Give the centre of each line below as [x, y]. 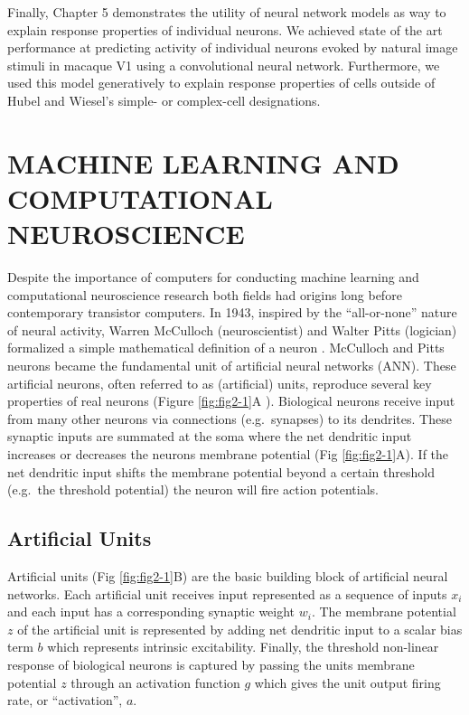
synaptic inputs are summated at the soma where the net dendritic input [210, 436]
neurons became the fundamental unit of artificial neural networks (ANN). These [232, 366]
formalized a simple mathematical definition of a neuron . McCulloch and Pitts [226, 348]
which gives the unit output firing [347, 682]
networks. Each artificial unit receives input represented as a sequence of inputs [227, 593]
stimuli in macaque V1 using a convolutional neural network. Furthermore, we [224, 65]
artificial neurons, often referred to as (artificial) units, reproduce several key [220, 383]
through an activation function [155, 682]
